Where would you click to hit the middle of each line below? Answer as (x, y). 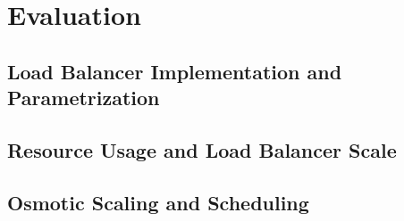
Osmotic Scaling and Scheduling (158, 202)
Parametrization (84, 98)
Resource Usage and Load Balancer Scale (202, 149)
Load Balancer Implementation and (175, 71)
